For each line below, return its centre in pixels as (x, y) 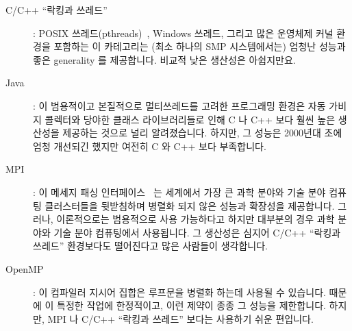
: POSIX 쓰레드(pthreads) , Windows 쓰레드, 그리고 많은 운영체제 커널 (183, 33)
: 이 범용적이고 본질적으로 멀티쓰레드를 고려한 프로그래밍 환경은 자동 (179, 105)
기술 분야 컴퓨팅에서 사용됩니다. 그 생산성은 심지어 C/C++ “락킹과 (197, 232)
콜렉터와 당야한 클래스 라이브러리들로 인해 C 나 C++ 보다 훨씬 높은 (190, 119)
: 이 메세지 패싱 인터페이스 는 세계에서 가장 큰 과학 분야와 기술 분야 (179, 192)
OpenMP (25, 268)
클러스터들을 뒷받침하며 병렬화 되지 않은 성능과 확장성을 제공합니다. (190, 205)
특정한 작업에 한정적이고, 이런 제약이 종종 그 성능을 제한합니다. (191, 305)
